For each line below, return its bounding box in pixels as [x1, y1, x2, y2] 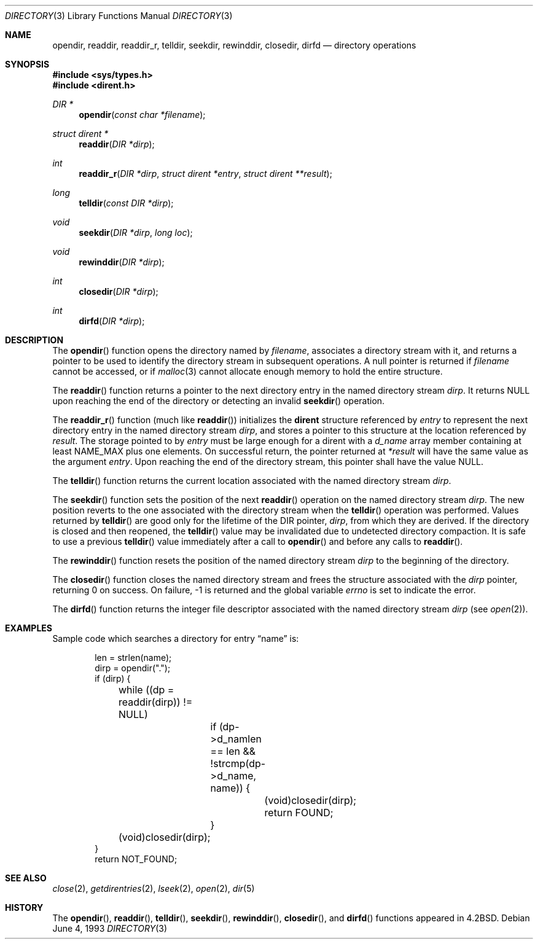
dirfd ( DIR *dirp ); [79, 316, 145, 326]
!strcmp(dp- [210, 757, 266, 770]
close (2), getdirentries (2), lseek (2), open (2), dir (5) [52, 883, 255, 894]
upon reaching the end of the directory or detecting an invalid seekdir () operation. [52, 396, 385, 406]
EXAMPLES [5, 623, 52, 633]
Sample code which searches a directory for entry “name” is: [52, 633, 299, 644]
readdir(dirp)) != [119, 696, 193, 708]
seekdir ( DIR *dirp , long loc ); [79, 227, 193, 238]
